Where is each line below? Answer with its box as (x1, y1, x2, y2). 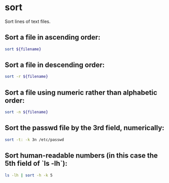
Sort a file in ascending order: (5, 33, 100, 42)
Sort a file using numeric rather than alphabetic (5, 88, 158, 97)
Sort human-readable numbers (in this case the (5, 151, 158, 160)
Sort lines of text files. (5, 18, 51, 24)
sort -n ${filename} (5, 110, 49, 115)
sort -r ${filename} (5, 74, 49, 79)
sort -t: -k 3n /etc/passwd (5, 137, 64, 142)
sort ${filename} (5, 46, 42, 52)
